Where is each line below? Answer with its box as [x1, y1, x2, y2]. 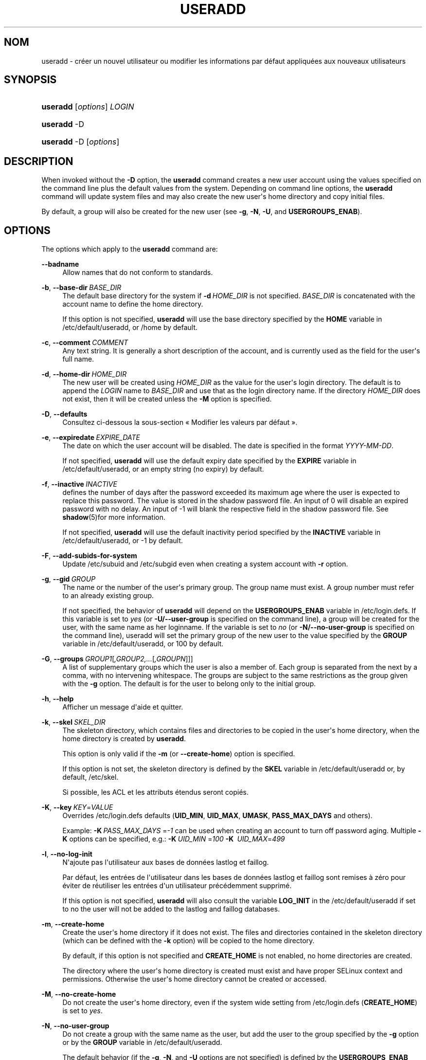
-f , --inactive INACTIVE [41, 480, 117, 489]
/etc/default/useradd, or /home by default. [62, 323, 198, 332]
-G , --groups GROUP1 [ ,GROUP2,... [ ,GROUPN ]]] [41, 655, 193, 663]
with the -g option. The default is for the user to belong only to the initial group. [62, 679, 316, 688]
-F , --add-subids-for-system [41, 551, 137, 560]
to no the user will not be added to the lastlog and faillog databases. [62, 905, 280, 914]
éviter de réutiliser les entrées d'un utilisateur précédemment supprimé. [62, 881, 292, 890]
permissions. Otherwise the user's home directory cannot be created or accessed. [62, 975, 327, 984]
